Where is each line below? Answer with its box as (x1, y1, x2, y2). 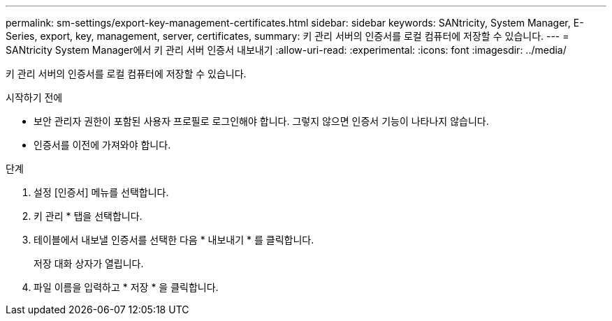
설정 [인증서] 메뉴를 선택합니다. (34, 186, 169, 198)
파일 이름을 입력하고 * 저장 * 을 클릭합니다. (34, 281, 219, 293)
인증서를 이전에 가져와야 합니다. (34, 139, 171, 151)
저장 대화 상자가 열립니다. (34, 257, 144, 269)
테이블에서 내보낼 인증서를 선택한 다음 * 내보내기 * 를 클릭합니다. (34, 234, 314, 246)
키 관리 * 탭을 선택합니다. (34, 210, 143, 222)
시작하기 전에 (6, 91, 63, 103)
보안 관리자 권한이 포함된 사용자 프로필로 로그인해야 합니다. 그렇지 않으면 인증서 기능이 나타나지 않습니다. (34, 115, 489, 127)
